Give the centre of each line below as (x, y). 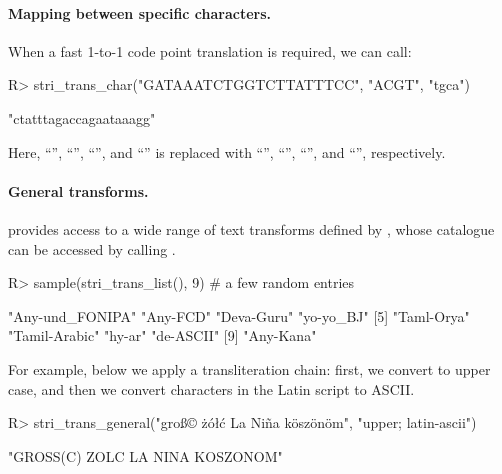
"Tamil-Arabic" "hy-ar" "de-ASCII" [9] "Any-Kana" (162, 335)
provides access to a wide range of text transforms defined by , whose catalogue (251, 228)
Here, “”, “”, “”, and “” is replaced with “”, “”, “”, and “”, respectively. (227, 151)
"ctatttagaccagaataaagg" (82, 117)
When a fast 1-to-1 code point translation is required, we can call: (210, 50)
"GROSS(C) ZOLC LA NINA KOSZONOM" (145, 455)
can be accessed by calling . (92, 248)
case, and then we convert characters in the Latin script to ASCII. (211, 388)
